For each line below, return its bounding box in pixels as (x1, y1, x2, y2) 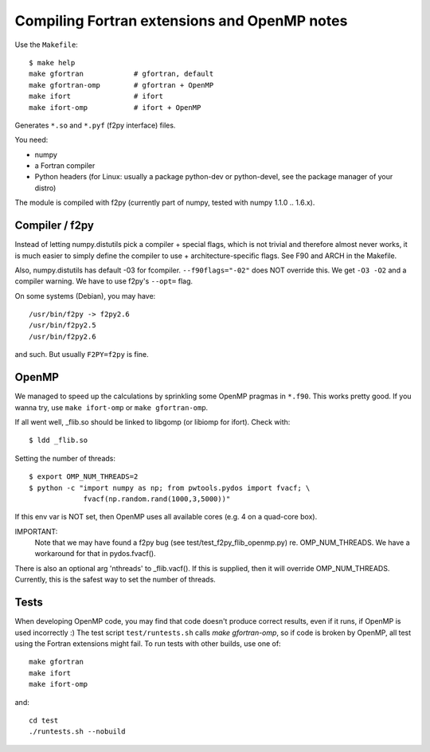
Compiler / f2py (14, 219, 95, 233)
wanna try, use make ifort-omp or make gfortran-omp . (14, 402, 209, 412)
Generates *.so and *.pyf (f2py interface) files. (14, 120, 176, 130)
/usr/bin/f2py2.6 (29, 331, 96, 341)
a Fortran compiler (34, 161, 96, 170)
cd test (29, 715, 59, 725)
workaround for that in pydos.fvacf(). (34, 549, 156, 558)
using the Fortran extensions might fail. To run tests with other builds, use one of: (14, 638, 282, 648)
